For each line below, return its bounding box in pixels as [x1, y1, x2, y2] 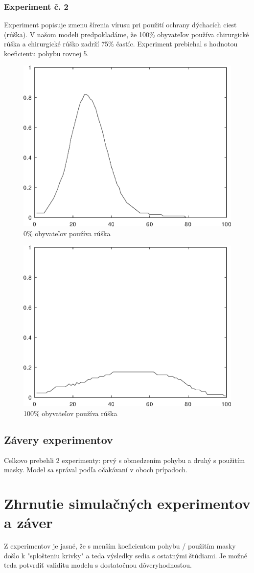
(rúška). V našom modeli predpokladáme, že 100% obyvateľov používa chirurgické [4, 29, 249, 39]
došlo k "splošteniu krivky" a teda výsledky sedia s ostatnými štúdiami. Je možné [4, 550, 248, 560]
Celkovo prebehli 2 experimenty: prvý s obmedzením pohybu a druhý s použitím [4, 455, 245, 465]
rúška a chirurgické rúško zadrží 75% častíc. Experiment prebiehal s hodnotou [4, 39, 238, 49]
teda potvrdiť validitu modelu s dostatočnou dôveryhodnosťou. [4, 560, 192, 570]
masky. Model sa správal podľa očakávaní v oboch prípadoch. [4, 464, 187, 475]
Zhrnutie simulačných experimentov [4, 493, 251, 513]
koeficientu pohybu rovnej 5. [4, 48, 89, 58]
